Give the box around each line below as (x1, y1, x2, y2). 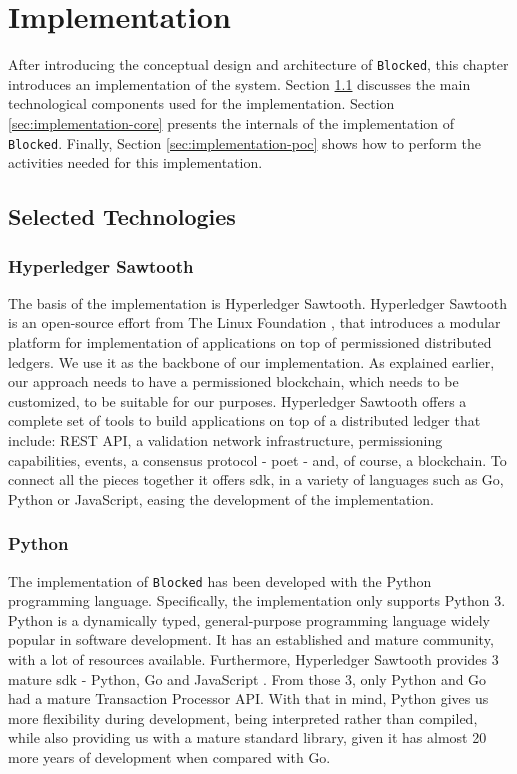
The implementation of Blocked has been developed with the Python (8, 570, 432, 591)
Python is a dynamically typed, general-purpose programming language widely (8, 609, 491, 630)
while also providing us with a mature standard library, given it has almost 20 (8, 727, 487, 748)
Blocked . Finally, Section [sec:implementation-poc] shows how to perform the (8, 132, 481, 153)
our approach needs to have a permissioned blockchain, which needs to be (8, 371, 459, 392)
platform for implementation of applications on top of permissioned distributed (8, 332, 492, 352)
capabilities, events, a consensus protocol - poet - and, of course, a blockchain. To (8, 449, 507, 470)
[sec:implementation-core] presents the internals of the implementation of (8, 112, 455, 133)
